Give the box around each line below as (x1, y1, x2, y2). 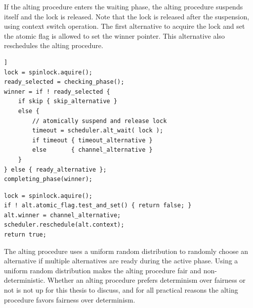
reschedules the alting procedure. (4, 40, 103, 51)
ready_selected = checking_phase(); (4, 78, 125, 86)
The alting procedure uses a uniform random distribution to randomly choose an (4, 246, 249, 256)
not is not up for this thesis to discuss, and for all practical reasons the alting (4, 285, 238, 295)
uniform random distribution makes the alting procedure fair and (4, 265, 202, 275)
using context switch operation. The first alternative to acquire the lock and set (4, 21, 245, 31)
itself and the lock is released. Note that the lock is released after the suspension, (4, 11, 250, 21)
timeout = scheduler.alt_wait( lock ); (32, 127, 164, 134)
